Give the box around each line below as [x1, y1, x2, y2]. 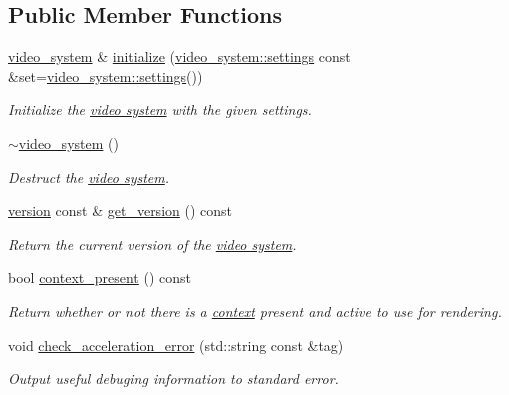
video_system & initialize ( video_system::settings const [8, 46, 351, 67]
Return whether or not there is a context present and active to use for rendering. [8, 300, 502, 321]
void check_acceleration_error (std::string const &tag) [8, 334, 344, 355]
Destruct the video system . [8, 166, 170, 187]
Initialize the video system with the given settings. [8, 99, 312, 120]
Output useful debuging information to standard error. [8, 368, 339, 389]
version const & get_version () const [8, 200, 232, 221]
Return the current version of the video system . [8, 233, 297, 254]
